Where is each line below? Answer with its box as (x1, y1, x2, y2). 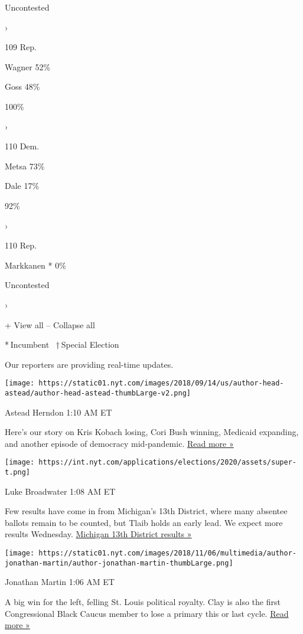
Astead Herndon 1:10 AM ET (5, 406, 112, 418)
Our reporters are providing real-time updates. (5, 358, 174, 370)
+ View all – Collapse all (5, 318, 95, 331)
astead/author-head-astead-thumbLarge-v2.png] (5, 388, 191, 397)
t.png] (5, 468, 30, 477)
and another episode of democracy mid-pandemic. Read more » (5, 437, 234, 449)
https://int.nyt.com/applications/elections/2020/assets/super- (38, 458, 297, 467)
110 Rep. (5, 239, 37, 251)
